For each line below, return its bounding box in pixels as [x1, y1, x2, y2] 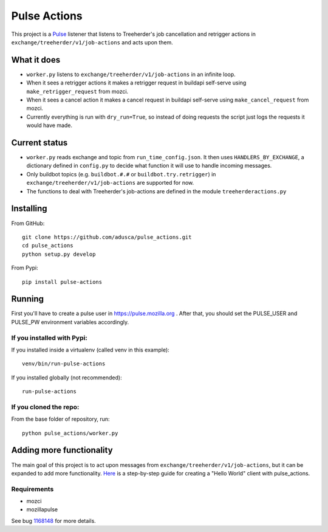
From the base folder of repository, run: [11, 415, 110, 423]
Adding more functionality [11, 445, 113, 455]
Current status [11, 137, 68, 148]
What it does [11, 55, 61, 65]
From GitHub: [11, 219, 45, 227]
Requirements [11, 485, 54, 493]
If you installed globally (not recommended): [11, 374, 122, 381]
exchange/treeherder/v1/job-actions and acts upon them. [11, 38, 173, 46]
